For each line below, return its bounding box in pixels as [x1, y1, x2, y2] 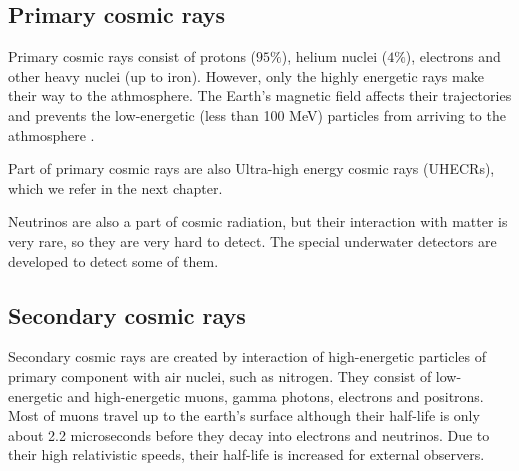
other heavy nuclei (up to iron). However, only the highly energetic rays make [8, 65, 484, 86]
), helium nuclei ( [281, 46, 388, 67]
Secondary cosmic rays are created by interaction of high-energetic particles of [8, 346, 487, 367]
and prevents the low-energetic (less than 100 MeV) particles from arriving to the [8, 104, 506, 125]
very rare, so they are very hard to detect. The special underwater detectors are [8, 230, 497, 251]
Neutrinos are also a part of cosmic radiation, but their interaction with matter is [8, 211, 508, 232]
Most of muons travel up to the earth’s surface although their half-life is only [8, 405, 480, 426]
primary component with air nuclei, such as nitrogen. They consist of [8, 365, 432, 386]
